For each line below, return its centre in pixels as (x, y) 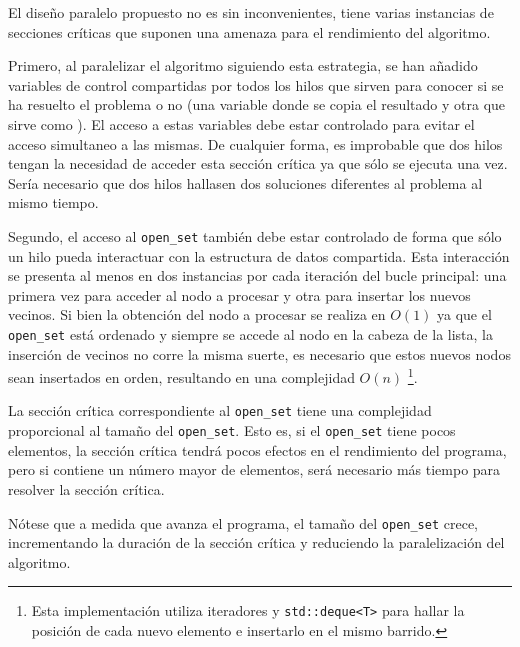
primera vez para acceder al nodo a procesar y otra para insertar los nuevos (239, 294)
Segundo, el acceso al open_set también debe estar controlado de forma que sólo (255, 235)
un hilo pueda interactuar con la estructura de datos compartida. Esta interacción (259, 255)
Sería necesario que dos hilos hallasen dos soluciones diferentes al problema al (245, 182)
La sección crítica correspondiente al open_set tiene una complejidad (220, 410)
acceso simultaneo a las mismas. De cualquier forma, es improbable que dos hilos (255, 143)
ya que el (464, 314)
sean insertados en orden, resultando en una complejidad (181, 376)
